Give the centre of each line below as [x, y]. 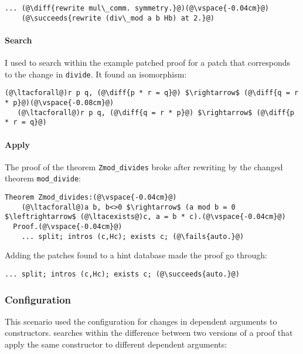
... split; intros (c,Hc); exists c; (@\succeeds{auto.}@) [122, 274]
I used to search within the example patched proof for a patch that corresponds [148, 63]
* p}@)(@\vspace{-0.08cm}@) [59, 103]
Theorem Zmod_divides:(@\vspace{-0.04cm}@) [91, 198]
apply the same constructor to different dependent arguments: [116, 344]
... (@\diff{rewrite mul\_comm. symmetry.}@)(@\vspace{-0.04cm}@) [137, 8]
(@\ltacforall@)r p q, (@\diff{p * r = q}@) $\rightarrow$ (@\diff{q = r [152, 93]
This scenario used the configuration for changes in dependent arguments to [141, 321]
